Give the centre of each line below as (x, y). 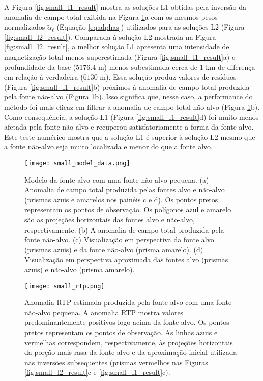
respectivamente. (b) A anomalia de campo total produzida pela (124, 229)
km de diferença (230, 67)
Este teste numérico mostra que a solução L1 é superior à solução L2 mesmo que (130, 136)
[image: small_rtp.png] (65, 286)
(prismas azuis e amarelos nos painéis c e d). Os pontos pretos (121, 199)
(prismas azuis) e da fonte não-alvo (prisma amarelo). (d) (114, 249)
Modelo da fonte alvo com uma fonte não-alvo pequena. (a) (117, 179)
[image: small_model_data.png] (77, 163)
